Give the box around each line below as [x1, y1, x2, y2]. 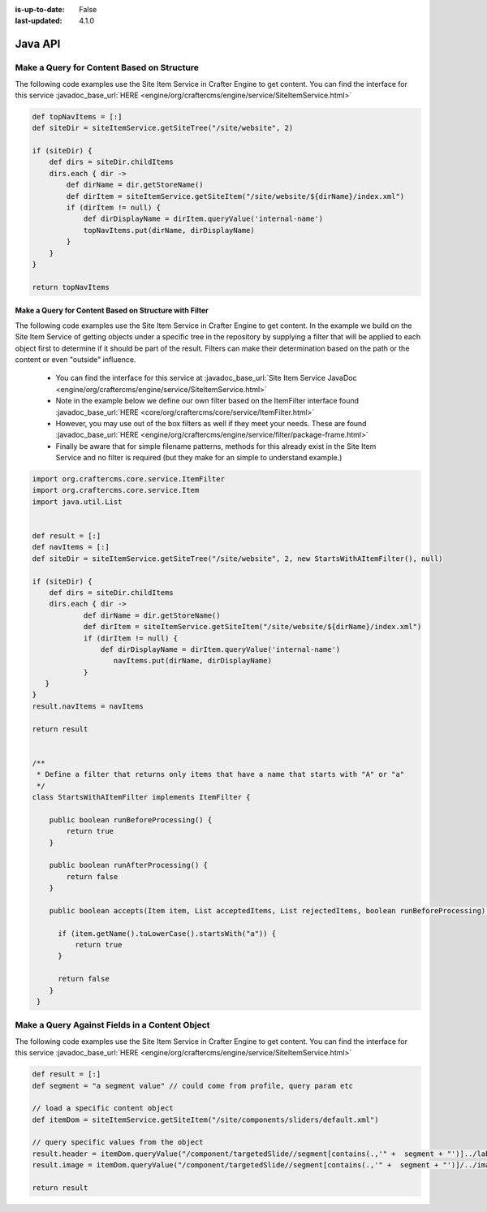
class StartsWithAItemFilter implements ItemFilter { [32, 792, 251, 801]
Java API [15, 37, 61, 51]
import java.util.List [32, 497, 123, 507]
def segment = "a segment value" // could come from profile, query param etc [32, 1080, 353, 1090]
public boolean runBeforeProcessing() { [49, 815, 213, 824]
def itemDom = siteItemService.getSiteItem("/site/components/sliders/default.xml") [32, 1115, 379, 1124]
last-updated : [15, 16, 62, 26]
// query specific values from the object [32, 1137, 204, 1147]
